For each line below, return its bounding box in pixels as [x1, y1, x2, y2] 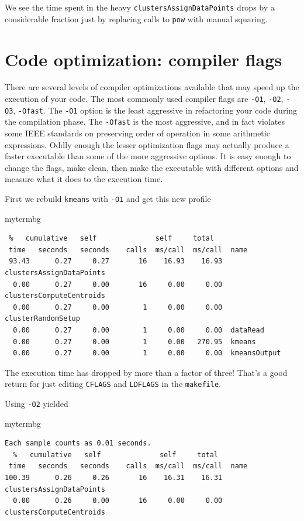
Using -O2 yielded [5, 397, 68, 409]
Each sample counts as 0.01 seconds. [5, 439, 151, 448]
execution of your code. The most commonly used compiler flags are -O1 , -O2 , [5, 92, 284, 105]
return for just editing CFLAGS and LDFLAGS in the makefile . [5, 378, 221, 390]
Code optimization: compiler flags [5, 47, 282, 71]
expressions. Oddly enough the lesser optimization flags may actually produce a [5, 138, 289, 150]
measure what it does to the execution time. [5, 173, 163, 185]
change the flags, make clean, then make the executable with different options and [5, 161, 299, 173]
